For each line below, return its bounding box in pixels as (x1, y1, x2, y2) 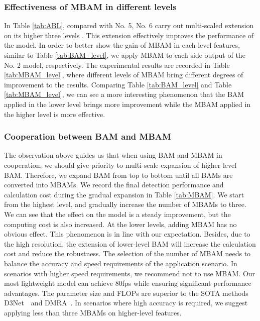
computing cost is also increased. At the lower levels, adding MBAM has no (4, 219, 237, 229)
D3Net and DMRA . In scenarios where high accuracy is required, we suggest (4, 297, 248, 308)
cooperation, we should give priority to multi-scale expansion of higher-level (4, 159, 237, 170)
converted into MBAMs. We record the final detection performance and (4, 179, 224, 190)
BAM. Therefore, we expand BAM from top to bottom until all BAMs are (4, 169, 233, 180)
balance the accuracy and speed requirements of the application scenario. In (4, 258, 237, 268)
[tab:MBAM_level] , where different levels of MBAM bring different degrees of (4, 69, 243, 80)
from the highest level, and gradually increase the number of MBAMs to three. (4, 199, 246, 209)
